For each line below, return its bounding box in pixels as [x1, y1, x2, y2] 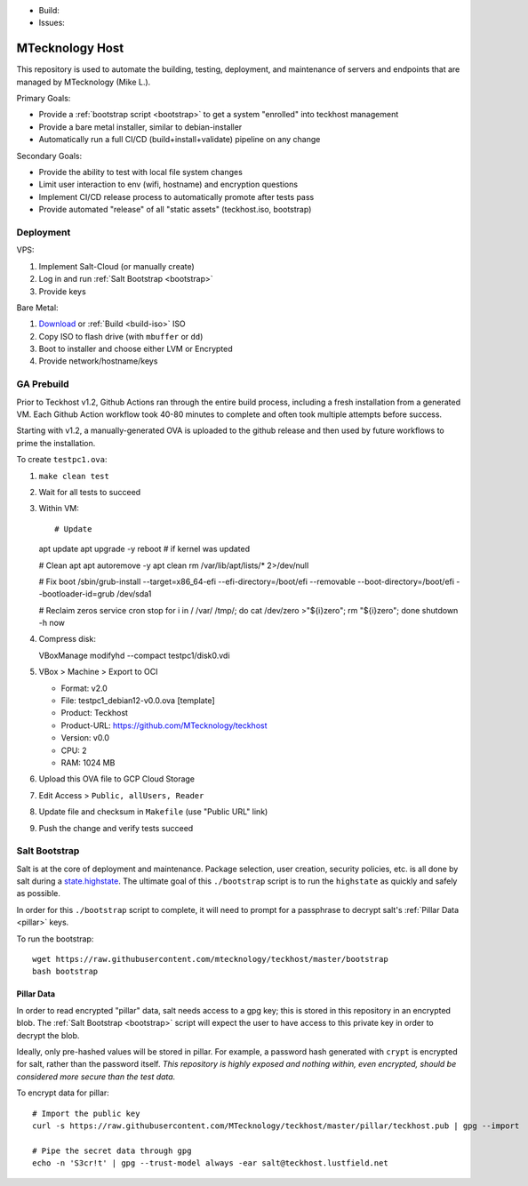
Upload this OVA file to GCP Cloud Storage [38, 773, 196, 784]
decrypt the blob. [16, 1030, 80, 1040]
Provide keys [38, 285, 86, 297]
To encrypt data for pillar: [16, 1087, 110, 1098]
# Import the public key [32, 1108, 140, 1118]
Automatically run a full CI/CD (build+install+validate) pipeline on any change [38, 134, 321, 145]
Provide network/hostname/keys [38, 356, 158, 366]
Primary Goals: [16, 93, 71, 104]
